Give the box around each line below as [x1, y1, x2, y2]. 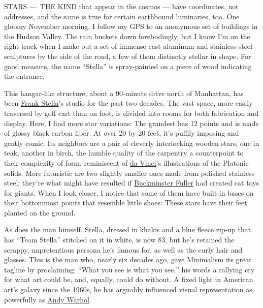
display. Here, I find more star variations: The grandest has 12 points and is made [4, 117, 259, 128]
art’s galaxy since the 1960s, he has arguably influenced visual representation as [4, 284, 252, 295]
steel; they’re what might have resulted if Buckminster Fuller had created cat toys [4, 177, 259, 188]
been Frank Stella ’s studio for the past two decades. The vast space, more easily [4, 98, 253, 108]
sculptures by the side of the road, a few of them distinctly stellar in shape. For [4, 50, 251, 61]
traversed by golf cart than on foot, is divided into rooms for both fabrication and [4, 107, 259, 118]
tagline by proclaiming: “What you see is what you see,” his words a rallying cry [4, 264, 255, 274]
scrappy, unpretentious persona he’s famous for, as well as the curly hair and [4, 244, 243, 255]
